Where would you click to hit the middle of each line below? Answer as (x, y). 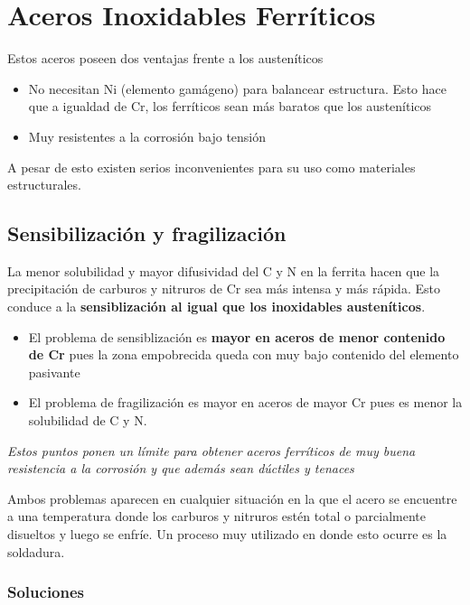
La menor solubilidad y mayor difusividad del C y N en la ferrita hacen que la (224, 270)
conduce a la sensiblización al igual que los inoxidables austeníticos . (216, 307)
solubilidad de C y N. (88, 420)
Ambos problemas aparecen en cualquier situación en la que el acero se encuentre (232, 498)
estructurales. (44, 185)
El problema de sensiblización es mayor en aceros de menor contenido (237, 336)
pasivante (54, 372)
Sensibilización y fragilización (147, 233)
